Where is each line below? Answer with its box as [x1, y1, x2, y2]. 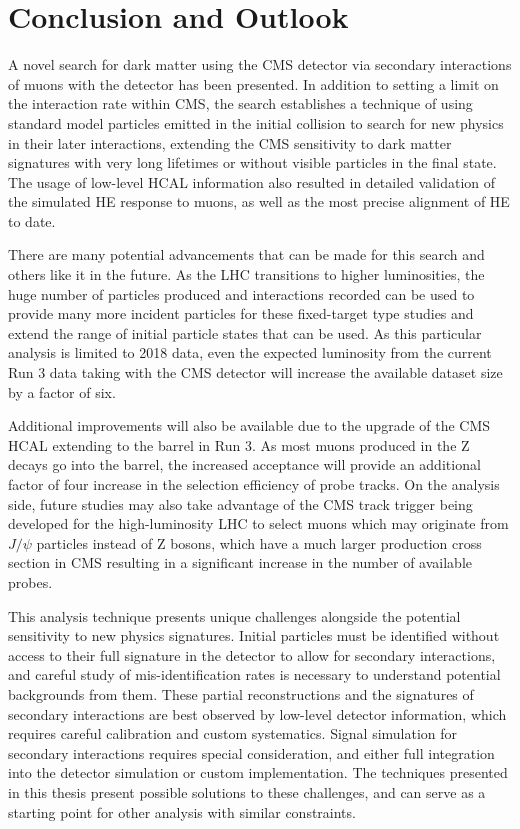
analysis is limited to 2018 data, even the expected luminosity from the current [8, 342, 492, 363]
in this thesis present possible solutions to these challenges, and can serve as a [8, 781, 486, 802]
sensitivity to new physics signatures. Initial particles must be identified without [8, 625, 500, 646]
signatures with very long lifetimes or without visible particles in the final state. [8, 152, 497, 173]
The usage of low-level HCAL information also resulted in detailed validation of [8, 171, 496, 192]
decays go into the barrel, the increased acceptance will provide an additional [8, 454, 481, 475]
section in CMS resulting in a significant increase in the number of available [8, 552, 472, 573]
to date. [8, 210, 56, 231]
